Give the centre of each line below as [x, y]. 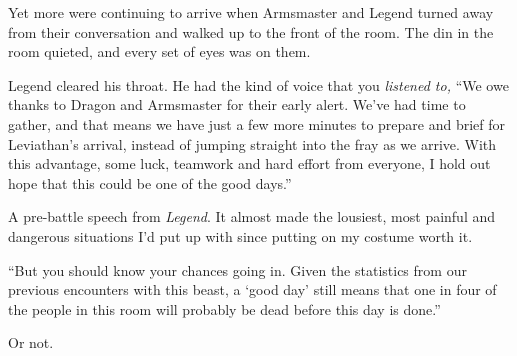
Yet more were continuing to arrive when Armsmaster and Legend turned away [251, 12]
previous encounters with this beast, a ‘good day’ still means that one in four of [252, 289]
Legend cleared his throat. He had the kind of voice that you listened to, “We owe [258, 84]
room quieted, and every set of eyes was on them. [159, 51]
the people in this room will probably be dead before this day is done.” [224, 308]
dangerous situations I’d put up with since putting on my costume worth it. [240, 235]
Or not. [31, 342]
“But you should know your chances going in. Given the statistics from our [237, 269]
